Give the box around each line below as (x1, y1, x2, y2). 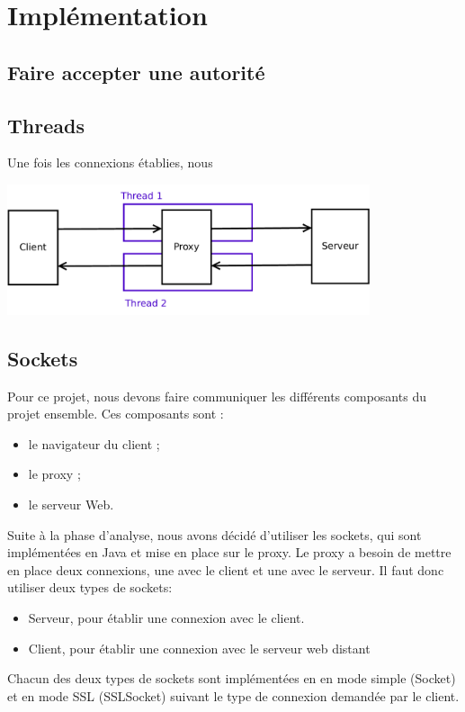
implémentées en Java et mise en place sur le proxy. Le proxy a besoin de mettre (7, 543, 452, 562)
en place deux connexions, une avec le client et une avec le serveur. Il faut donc (7, 560, 444, 579)
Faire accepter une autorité (7, 58, 265, 86)
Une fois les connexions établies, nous (7, 153, 213, 172)
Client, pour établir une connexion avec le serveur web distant (28, 638, 371, 657)
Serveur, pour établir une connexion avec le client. (28, 608, 305, 626)
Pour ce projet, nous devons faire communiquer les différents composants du (7, 386, 426, 405)
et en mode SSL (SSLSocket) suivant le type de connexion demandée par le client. (7, 686, 460, 705)
